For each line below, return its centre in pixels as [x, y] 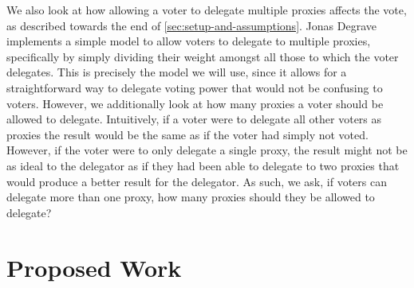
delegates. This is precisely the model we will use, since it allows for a [177, 72]
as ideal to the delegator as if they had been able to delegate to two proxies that [203, 165]
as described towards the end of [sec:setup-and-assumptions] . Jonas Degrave [191, 25]
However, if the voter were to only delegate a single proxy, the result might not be [207, 150]
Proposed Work [94, 267]
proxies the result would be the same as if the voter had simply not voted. [187, 134]
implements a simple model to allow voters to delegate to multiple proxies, [189, 41]
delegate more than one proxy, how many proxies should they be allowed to [191, 197]
